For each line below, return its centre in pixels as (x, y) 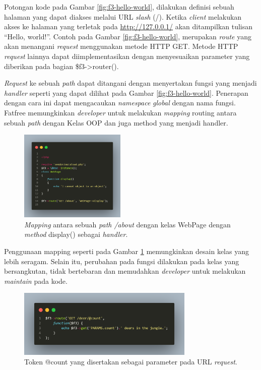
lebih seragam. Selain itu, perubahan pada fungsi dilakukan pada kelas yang (122, 261)
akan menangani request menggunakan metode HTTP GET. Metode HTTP (121, 46)
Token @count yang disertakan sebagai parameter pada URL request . (131, 362)
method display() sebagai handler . (76, 234)
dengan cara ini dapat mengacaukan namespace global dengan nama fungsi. (120, 103)
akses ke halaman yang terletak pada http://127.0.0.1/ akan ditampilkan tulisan (128, 26)
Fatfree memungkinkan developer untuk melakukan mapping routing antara (120, 112)
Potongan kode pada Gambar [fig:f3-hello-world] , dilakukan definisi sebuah (119, 7)
